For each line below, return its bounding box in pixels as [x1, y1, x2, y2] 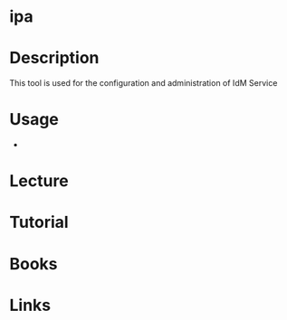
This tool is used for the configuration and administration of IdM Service [9, 78, 278, 89]
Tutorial [9, 212, 70, 232]
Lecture [9, 171, 70, 192]
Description [9, 48, 100, 69]
